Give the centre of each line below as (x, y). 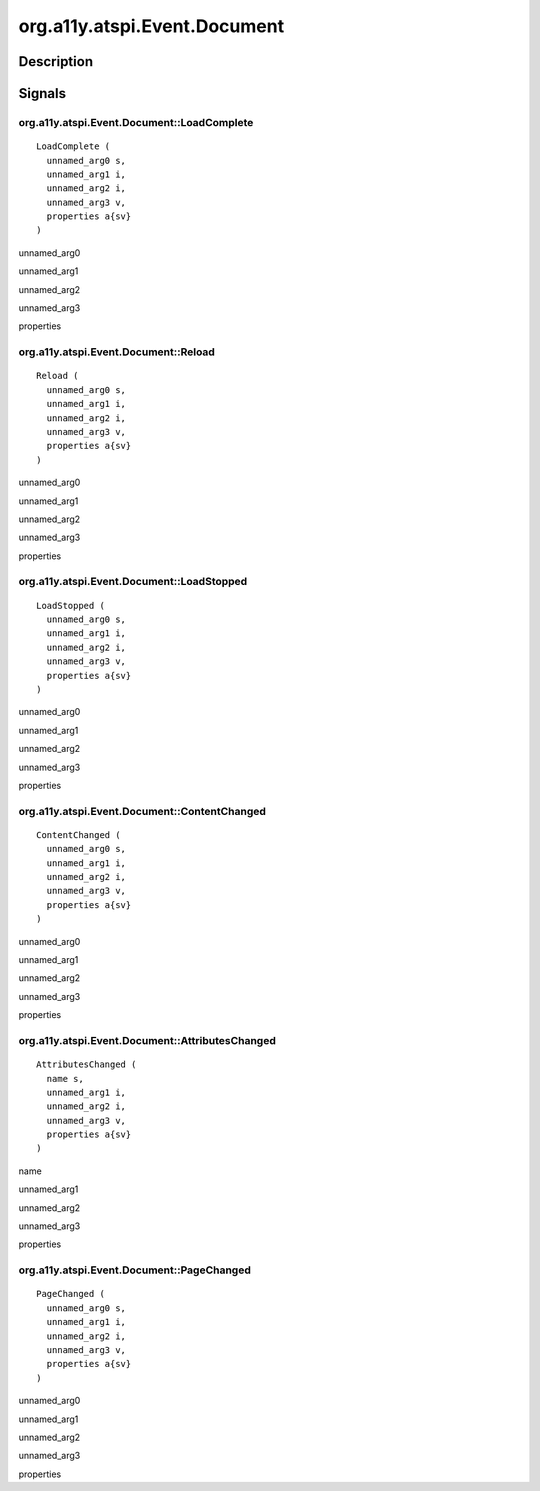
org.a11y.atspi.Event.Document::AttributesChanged (147, 1040)
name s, (65, 1078)
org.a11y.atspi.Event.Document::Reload (116, 352)
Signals (42, 93)
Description (56, 61)
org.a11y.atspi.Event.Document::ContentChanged (142, 811)
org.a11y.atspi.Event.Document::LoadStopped (133, 582)
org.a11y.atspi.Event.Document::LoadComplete (136, 122)
